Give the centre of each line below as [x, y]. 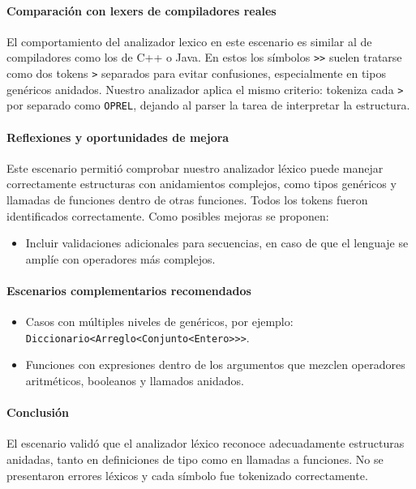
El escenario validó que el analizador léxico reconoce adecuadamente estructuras [206, 443]
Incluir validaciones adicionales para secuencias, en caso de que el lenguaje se [217, 243]
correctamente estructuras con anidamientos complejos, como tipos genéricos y [202, 184]
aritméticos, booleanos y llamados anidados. [135, 381]
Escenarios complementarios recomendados [129, 290]
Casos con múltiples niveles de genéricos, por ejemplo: [159, 322]
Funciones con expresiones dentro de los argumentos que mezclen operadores [215, 365]
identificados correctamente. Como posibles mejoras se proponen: [168, 215]
